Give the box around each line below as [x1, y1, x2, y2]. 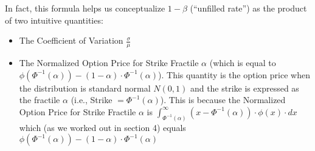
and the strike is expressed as [190, 81, 299, 94]
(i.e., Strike [71, 93, 112, 106]
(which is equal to [209, 56, 276, 69]
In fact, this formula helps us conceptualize [5, 2, 165, 14]
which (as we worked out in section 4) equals [19, 121, 186, 133]
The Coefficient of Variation [19, 34, 123, 47]
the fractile [19, 93, 60, 106]
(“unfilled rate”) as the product [190, 2, 307, 14]
